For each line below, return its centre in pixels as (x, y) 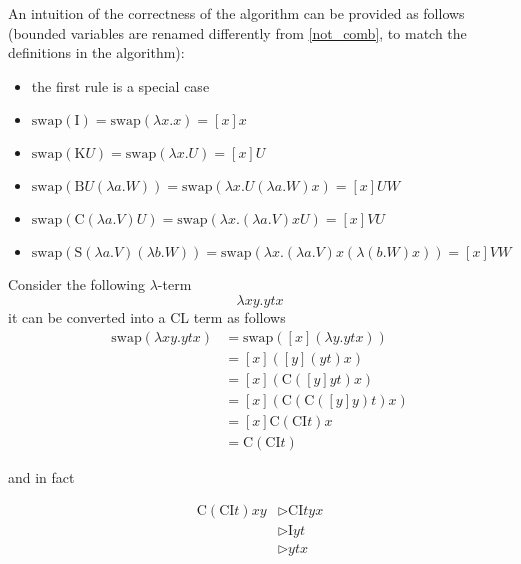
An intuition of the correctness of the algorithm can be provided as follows (236, 13)
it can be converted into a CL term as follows (147, 316)
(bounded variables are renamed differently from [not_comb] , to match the (237, 32)
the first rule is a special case (120, 85)
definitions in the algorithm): (96, 52)
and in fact (41, 476)
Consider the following (77, 284)
